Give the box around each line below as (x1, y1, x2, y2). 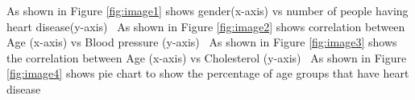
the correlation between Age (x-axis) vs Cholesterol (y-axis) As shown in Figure (6, 49, 407, 66)
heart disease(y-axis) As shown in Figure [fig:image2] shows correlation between (6, 18, 405, 34)
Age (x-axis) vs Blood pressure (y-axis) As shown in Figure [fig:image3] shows (6, 34, 397, 50)
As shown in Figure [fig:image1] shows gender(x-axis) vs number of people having (6, 2, 409, 18)
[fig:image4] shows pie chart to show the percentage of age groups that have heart (6, 65, 409, 82)
